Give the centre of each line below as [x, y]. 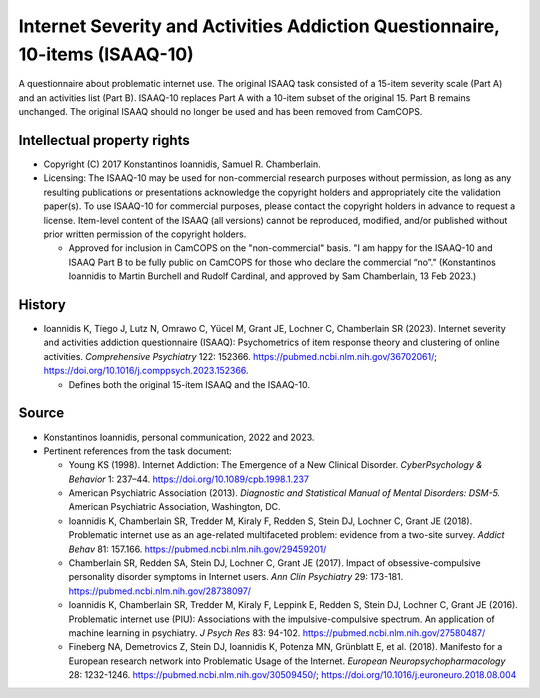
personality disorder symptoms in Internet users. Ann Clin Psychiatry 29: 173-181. [236, 577]
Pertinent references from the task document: [137, 451]
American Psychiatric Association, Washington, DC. [174, 507]
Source [41, 413]
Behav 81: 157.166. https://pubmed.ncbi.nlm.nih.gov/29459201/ [197, 549]
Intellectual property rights [104, 140]
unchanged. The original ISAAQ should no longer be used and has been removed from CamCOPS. [220, 112]
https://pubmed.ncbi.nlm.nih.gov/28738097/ [160, 591]
